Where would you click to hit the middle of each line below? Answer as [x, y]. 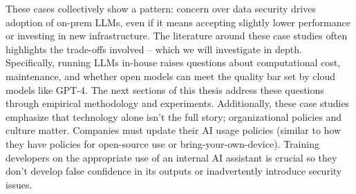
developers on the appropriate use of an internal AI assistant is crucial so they [171, 157]
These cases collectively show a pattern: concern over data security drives [161, 8]
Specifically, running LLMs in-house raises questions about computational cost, [173, 62]
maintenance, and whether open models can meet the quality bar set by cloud [170, 76]
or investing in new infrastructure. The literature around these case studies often [177, 36]
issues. [19, 184]
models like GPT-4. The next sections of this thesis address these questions [165, 89]
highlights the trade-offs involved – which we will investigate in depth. [154, 49]
